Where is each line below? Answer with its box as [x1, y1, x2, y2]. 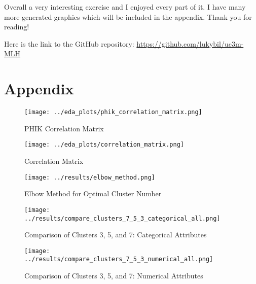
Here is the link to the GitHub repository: [4, 38, 134, 49]
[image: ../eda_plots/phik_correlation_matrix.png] [24, 109, 202, 116]
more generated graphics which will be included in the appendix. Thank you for [4, 11, 252, 22]
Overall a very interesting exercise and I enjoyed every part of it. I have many [4, 2, 246, 12]
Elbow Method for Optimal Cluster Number [24, 188, 162, 199]
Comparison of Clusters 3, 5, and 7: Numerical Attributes [24, 270, 203, 281]
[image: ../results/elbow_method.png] [24, 173, 155, 181]
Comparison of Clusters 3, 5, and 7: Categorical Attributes [24, 229, 207, 240]
